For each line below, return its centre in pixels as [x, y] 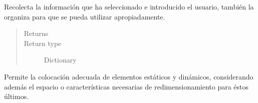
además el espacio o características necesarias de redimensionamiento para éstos [126, 86]
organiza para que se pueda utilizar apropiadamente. [85, 16]
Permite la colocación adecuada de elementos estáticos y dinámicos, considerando [129, 76]
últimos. [17, 96]
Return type [43, 43]
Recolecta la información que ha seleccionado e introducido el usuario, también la [129, 6]
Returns [36, 33]
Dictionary [60, 60]
